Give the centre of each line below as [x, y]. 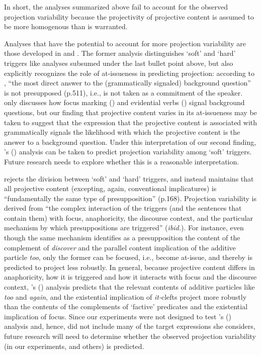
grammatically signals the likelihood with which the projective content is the [122, 132]
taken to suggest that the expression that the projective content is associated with [131, 122]
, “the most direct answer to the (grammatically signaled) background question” [127, 83]
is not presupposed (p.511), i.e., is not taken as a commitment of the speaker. [123, 92]
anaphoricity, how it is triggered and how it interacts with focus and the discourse [130, 277]
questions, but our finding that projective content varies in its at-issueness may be [130, 112]
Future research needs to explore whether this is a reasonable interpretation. [122, 161]
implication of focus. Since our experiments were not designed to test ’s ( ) [118, 316]
